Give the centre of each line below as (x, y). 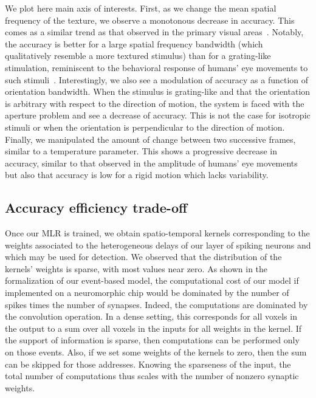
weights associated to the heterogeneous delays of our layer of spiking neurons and (158, 245)
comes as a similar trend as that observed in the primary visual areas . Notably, (154, 32)
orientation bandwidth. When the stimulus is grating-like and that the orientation (158, 91)
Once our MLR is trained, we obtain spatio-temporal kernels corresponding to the (157, 233)
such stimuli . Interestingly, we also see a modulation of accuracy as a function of (157, 79)
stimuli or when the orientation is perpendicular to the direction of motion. (145, 127)
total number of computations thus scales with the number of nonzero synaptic (152, 376)
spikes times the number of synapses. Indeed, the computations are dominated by (156, 304)
